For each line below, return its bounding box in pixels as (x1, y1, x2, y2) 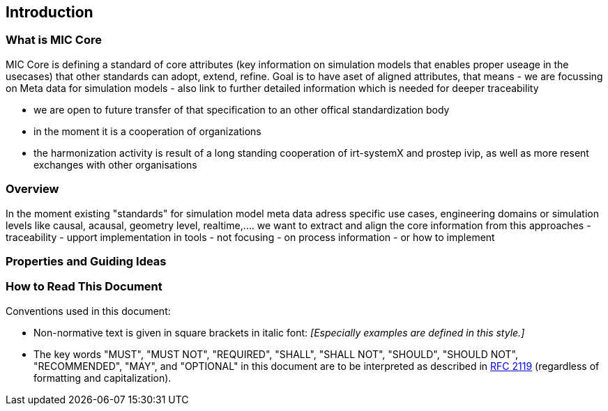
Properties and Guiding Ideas (6, 254, 167, 268)
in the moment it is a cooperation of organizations (33, 125, 261, 137)
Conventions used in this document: (6, 304, 171, 317)
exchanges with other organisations (33, 158, 197, 171)
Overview (6, 182, 59, 196)
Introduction (6, 3, 93, 21)
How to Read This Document (6, 279, 162, 294)
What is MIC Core (6, 33, 102, 47)
